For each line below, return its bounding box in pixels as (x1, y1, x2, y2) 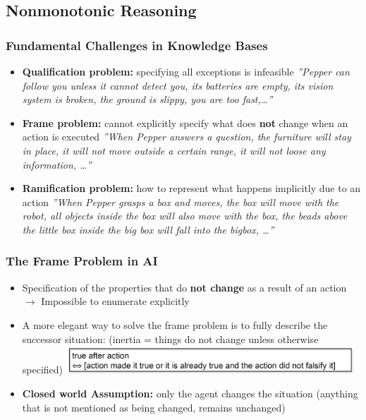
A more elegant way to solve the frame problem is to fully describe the (22, 317, 328, 332)
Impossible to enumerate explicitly (41, 294, 190, 308)
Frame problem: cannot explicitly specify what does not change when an (22, 115, 348, 130)
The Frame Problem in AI (6, 252, 158, 270)
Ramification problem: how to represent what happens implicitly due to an (22, 181, 361, 196)
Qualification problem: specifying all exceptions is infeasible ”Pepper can (22, 64, 350, 78)
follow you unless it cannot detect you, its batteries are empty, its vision (22, 78, 334, 92)
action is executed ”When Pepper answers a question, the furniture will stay (22, 129, 351, 144)
